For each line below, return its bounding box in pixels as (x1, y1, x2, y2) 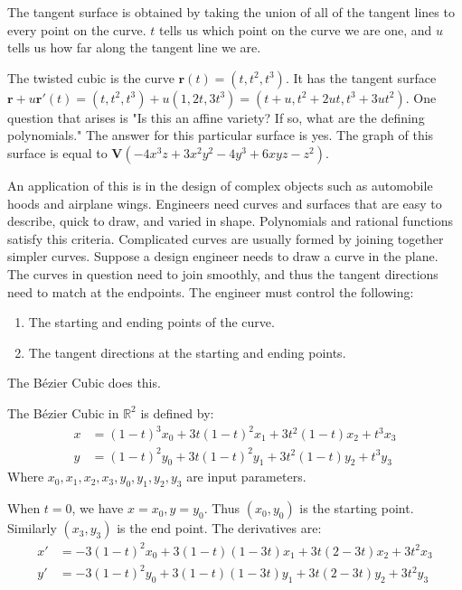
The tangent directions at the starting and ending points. (28, 342, 346, 361)
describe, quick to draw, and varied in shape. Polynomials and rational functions (7, 211, 454, 230)
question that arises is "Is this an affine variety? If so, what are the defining (7, 108, 425, 126)
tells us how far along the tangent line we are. (7, 38, 261, 57)
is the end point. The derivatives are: (117, 519, 322, 538)
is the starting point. (299, 499, 414, 518)
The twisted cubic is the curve (7, 68, 174, 87)
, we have (71, 499, 124, 518)
